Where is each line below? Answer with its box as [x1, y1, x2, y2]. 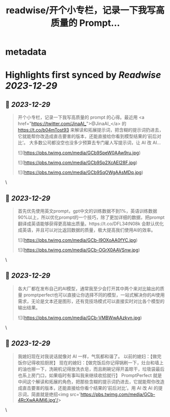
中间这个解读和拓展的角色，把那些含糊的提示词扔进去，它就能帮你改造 [17, 378, 165, 385]
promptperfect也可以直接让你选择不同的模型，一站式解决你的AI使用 [23, 292, 165, 298]
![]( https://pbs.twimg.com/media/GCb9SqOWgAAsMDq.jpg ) [17, 169, 144, 175]
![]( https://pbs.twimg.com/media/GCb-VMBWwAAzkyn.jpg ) [17, 315, 142, 321]
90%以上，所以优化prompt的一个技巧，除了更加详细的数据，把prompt [17, 214, 165, 220]
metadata [5, 46, 47, 58]
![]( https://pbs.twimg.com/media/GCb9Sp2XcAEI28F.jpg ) [17, 160, 138, 166]
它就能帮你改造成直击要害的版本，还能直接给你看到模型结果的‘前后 [17, 133, 157, 139]
